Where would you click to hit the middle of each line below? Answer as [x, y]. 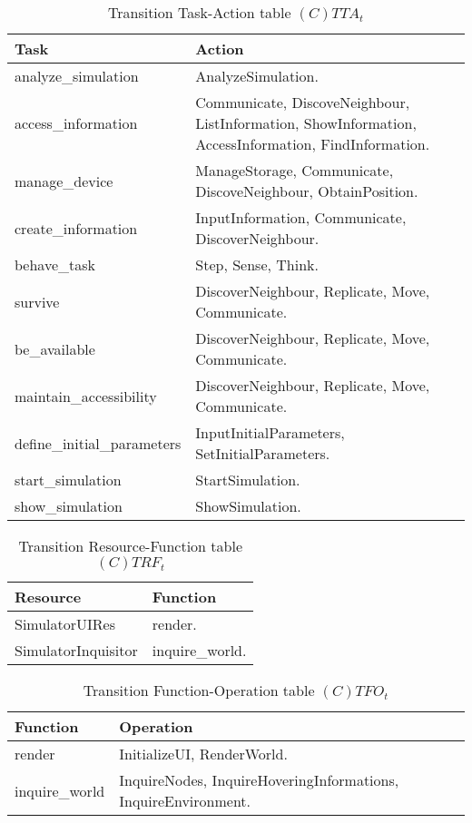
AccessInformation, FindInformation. [313, 144]
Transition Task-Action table [199, 12]
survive [37, 301]
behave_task [55, 265]
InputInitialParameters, [270, 432]
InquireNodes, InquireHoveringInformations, [259, 780]
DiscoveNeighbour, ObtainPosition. [307, 191]
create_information [76, 228]
